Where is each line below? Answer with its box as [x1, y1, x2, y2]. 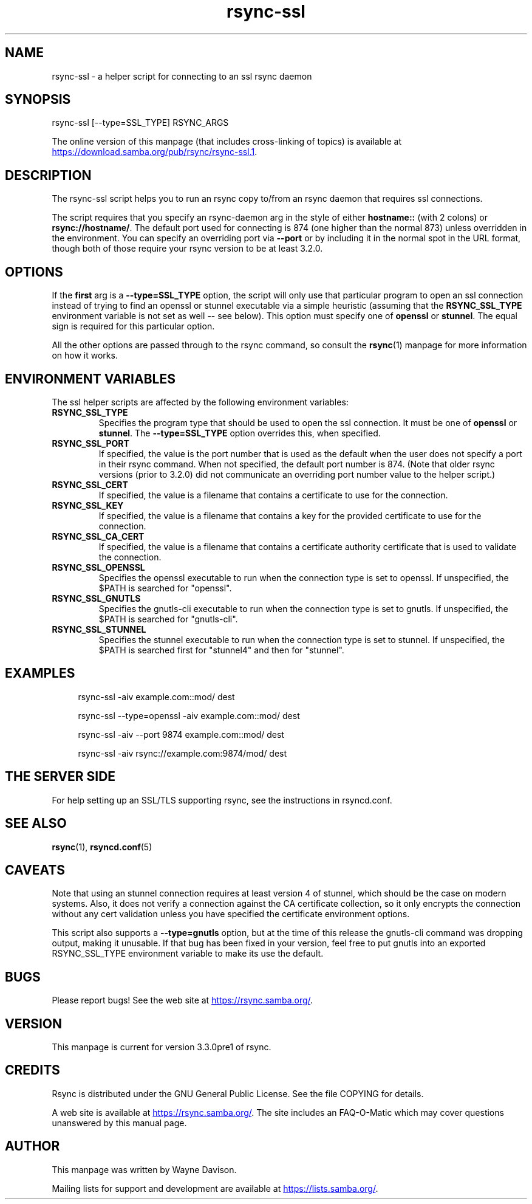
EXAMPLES [5, 666, 75, 681]
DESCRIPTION [5, 167, 92, 183]
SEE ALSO [5, 816, 67, 831]
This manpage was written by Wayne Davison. [52, 1164, 237, 1175]
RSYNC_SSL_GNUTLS [52, 593, 141, 604]
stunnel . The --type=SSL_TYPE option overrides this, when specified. [98, 427, 381, 438]
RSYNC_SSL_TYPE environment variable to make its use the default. [52, 948, 324, 959]
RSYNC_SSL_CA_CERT [52, 531, 145, 542]
